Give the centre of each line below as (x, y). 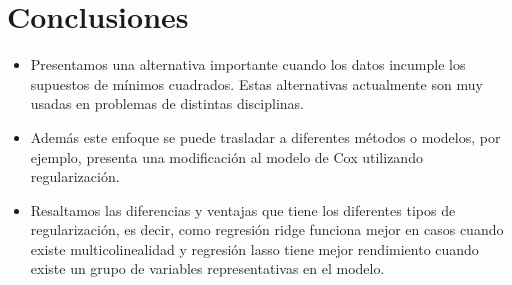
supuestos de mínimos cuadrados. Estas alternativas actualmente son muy (256, 83)
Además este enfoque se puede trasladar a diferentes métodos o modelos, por (265, 136)
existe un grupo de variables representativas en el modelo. (207, 268)
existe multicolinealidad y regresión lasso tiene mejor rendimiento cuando (254, 248)
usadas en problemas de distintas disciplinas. (167, 103)
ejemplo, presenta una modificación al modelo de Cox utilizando (226, 156)
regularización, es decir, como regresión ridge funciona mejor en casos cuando (267, 229)
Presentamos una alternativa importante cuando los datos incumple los (248, 64)
